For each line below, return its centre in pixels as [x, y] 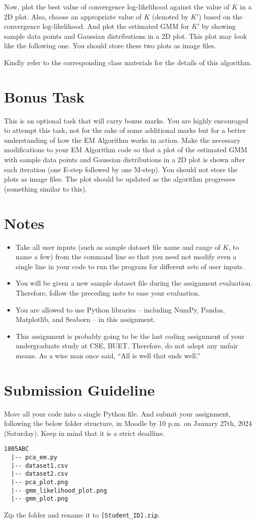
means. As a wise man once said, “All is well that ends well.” [108, 355]
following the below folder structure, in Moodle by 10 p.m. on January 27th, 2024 [128, 423]
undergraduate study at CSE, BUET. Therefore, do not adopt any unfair [127, 346]
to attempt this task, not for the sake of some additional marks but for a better [125, 130]
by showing [219, 26]
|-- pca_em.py [34, 458]
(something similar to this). [46, 188]
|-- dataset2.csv [39, 474]
